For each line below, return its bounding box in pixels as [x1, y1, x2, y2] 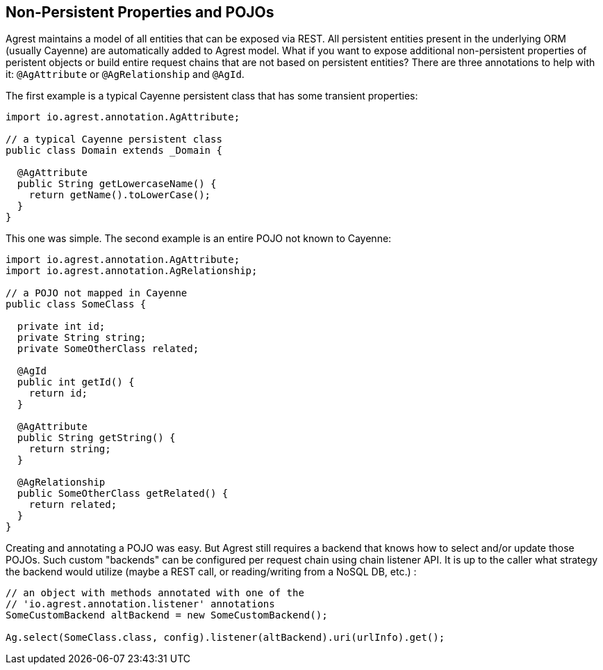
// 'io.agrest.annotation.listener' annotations [6, 598, 275, 610]
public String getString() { [17, 432, 176, 444]
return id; [28, 388, 88, 399]
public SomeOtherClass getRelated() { [17, 488, 229, 500]
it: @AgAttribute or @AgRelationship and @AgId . [6, 68, 245, 81]
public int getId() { [17, 376, 135, 388]
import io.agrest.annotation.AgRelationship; [6, 265, 258, 277]
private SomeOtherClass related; [17, 343, 199, 355]
